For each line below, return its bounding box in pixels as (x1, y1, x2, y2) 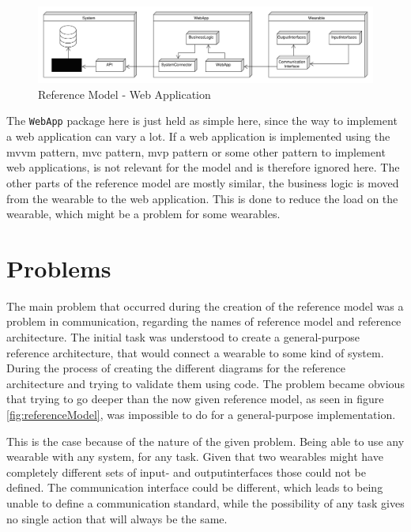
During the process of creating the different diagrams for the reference (6, 360, 345, 376)
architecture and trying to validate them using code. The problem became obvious (6, 375, 405, 391)
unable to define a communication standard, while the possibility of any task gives (6, 494, 405, 511)
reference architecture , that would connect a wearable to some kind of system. (6, 344, 384, 360)
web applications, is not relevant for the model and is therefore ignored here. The (6, 159, 400, 175)
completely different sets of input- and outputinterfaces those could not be (6, 463, 366, 480)
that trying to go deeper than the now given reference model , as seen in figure (6, 391, 384, 407)
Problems (6, 251, 111, 284)
